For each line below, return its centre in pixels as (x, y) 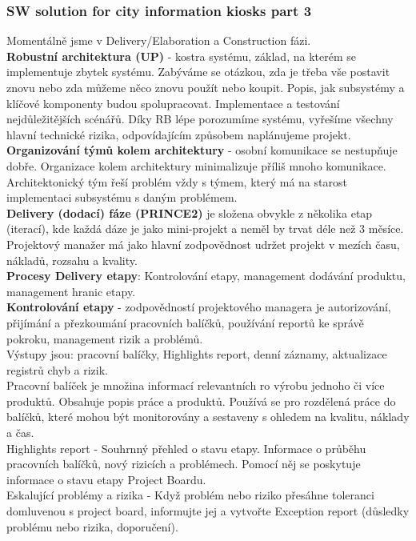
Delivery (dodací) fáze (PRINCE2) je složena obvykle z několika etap (190, 212)
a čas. (20, 433)
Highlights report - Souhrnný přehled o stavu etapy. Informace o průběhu (186, 448)
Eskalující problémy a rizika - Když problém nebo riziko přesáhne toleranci (190, 495)
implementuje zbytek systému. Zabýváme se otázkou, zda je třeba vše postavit (198, 72)
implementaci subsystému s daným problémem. (122, 197)
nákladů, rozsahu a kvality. (72, 260)
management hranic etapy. (71, 291)
